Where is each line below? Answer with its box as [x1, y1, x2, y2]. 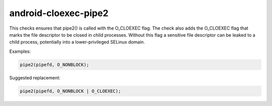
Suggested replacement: [9, 74, 60, 80]
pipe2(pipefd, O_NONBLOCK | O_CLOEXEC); [20, 88, 121, 94]
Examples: [9, 48, 31, 54]
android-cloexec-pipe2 [9, 8, 109, 19]
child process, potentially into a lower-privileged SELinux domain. [9, 39, 146, 45]
